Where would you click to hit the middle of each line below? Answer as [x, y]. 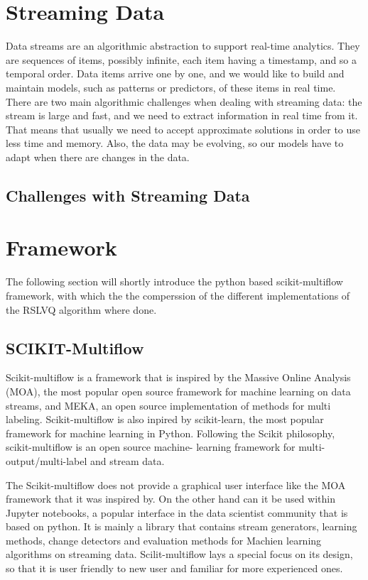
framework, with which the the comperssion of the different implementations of [178, 295]
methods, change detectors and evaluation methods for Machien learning [164, 540]
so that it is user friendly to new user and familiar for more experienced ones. [174, 568]
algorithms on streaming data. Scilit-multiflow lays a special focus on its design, [179, 554]
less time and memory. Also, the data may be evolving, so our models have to [175, 143]
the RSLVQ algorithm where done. [81, 309]
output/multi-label [47, 460]
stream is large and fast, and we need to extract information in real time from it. [182, 115]
